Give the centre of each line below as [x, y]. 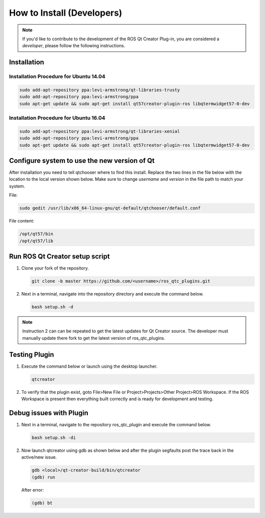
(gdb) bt [42, 503]
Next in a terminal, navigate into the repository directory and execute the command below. [112, 294]
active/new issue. [39, 457]
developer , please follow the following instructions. [74, 46]
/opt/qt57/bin [36, 234]
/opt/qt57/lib [36, 241]
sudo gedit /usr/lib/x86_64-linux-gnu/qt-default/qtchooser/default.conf [110, 208]
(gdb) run [43, 477]
